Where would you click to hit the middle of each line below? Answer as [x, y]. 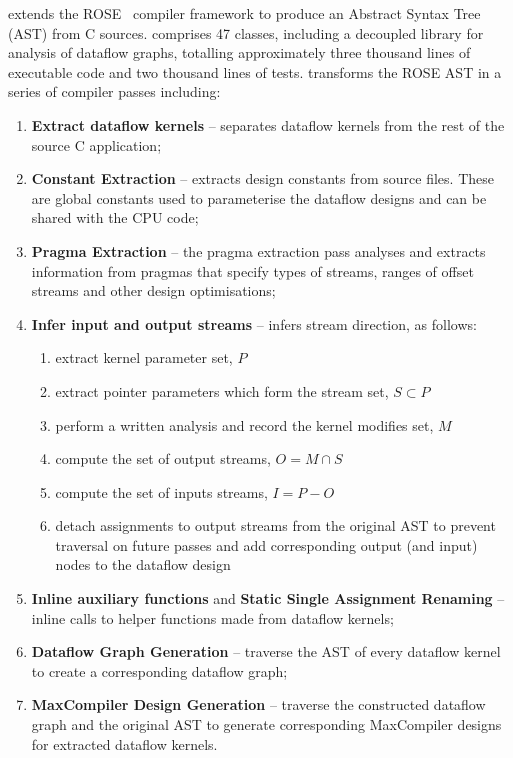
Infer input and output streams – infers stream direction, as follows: [254, 323]
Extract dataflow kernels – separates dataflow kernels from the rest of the [268, 124]
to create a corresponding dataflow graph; [159, 670]
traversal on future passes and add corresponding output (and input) [266, 544]
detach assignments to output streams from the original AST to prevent [275, 525]
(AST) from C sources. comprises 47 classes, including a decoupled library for [246, 32]
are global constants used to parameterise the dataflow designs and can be [259, 197]
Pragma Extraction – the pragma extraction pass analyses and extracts [258, 250]
